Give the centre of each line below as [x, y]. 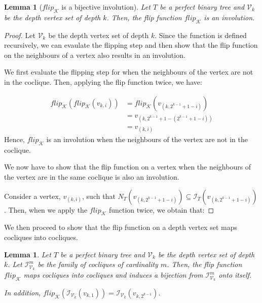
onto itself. [235, 275]
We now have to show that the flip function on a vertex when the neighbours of [128, 167]
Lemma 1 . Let [28, 254]
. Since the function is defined [201, 35]
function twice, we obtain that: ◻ [161, 209]
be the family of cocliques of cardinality [98, 264]
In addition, [23, 292]
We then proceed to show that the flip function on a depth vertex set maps [121, 227]
